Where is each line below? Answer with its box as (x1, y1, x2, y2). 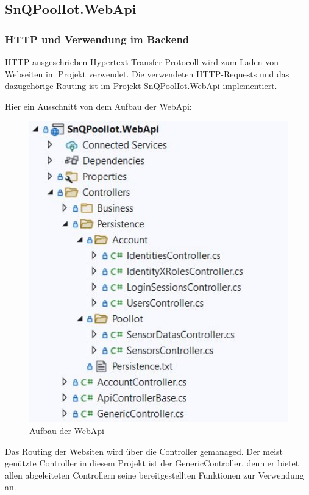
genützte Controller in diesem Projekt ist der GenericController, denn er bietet (5, 457, 299, 469)
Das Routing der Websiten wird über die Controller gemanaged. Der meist (5, 444, 283, 457)
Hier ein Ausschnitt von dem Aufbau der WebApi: (5, 99, 192, 112)
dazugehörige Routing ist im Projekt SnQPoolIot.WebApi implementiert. (5, 79, 277, 92)
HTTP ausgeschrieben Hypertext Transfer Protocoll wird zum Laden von (5, 55, 279, 68)
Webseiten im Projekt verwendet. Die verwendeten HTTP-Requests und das (5, 67, 289, 80)
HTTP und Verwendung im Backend (5, 31, 190, 46)
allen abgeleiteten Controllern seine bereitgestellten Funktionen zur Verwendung (5, 468, 304, 481)
